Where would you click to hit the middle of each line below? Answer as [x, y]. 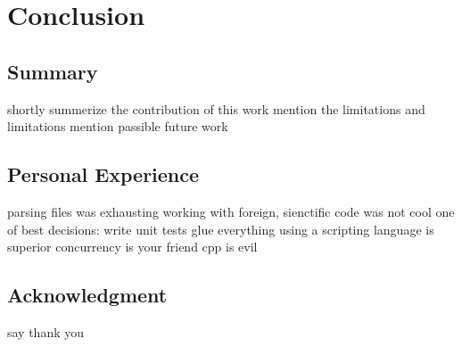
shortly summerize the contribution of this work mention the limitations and [216, 108]
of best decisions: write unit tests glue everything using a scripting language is [221, 229]
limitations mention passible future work [118, 126]
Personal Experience [103, 174]
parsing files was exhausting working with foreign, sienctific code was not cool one [231, 211]
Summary [53, 71]
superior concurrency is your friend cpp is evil [132, 247]
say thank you [46, 331]
